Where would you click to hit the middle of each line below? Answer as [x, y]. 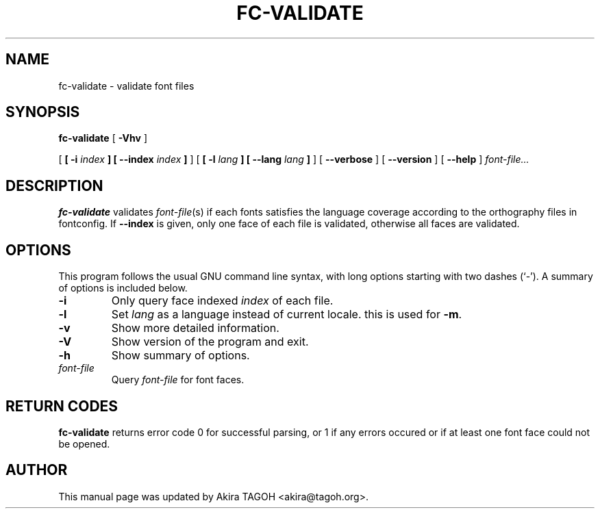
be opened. [84, 444]
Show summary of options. [180, 356]
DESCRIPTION [54, 185]
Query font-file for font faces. [178, 380]
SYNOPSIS [43, 112]
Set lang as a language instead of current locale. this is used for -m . [287, 314]
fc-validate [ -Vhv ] [103, 138]
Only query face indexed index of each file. [222, 301]
